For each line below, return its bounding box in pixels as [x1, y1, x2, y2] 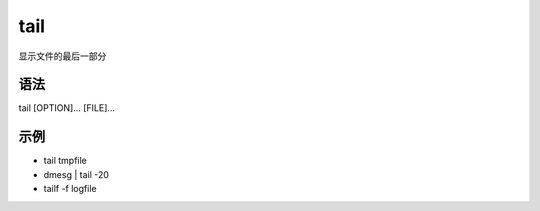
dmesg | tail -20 [43, 168, 110, 180]
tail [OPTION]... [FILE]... [18, 102, 115, 114]
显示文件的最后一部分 [18, 50, 107, 62]
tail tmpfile [43, 155, 87, 167]
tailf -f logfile [43, 183, 97, 195]
